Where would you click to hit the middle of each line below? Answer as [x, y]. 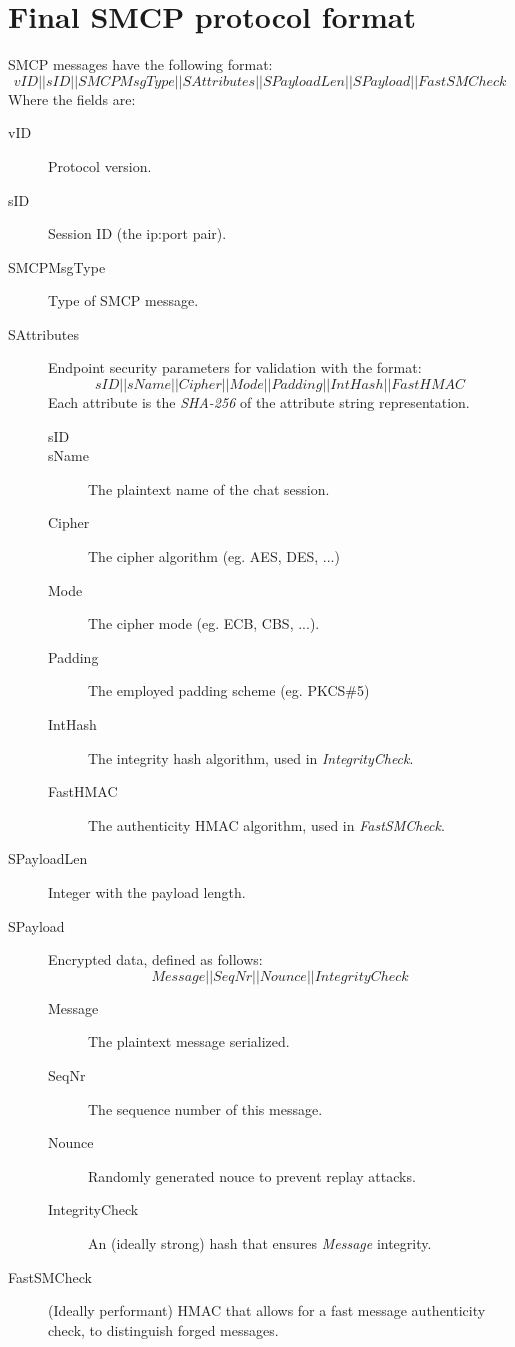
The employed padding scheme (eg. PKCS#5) [229, 690]
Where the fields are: [72, 98]
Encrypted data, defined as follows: [155, 959]
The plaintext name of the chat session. [209, 488]
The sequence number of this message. [205, 1108]
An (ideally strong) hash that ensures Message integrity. [260, 1242]
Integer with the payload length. [147, 891]
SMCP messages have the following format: [140, 64]
